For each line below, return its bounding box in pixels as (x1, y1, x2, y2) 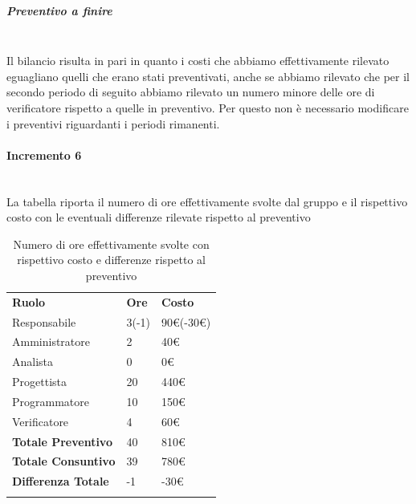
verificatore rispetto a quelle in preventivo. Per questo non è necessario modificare (6, 99, 409, 116)
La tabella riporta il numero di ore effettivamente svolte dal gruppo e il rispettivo (6, 193, 408, 209)
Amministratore (12, 333, 90, 350)
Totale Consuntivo (12, 453, 116, 469)
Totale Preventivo (12, 433, 112, 449)
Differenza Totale (12, 473, 109, 490)
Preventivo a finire (6, 2, 112, 18)
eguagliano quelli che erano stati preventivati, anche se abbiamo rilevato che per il (6, 67, 410, 84)
